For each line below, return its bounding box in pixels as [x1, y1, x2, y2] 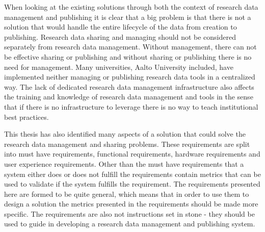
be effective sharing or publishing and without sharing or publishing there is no [4, 51, 252, 62]
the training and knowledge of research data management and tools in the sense [4, 91, 253, 102]
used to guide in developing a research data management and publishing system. [4, 218, 255, 229]
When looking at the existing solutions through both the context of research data [4, 2, 258, 12]
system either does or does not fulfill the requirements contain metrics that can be [4, 168, 261, 179]
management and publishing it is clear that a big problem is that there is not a [4, 11, 251, 22]
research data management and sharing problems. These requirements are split [4, 138, 250, 149]
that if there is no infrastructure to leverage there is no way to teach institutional [4, 101, 258, 112]
